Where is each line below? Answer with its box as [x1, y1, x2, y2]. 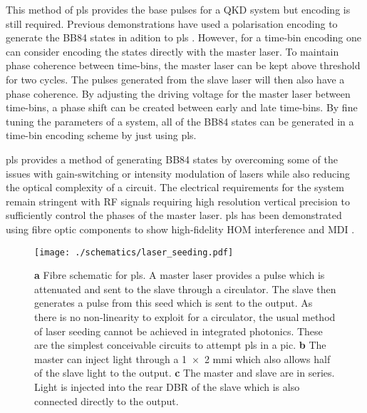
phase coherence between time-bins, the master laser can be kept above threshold [6, 58, 361, 73]
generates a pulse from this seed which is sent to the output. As [34, 295, 313, 310]
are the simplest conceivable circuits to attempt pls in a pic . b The [34, 337, 326, 352]
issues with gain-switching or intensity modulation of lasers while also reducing [6, 165, 350, 180]
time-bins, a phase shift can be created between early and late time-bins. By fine [6, 100, 358, 115]
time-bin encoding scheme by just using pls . [6, 128, 197, 143]
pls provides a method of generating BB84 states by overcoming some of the [6, 151, 338, 166]
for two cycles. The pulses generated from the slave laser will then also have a [6, 71, 345, 86]
